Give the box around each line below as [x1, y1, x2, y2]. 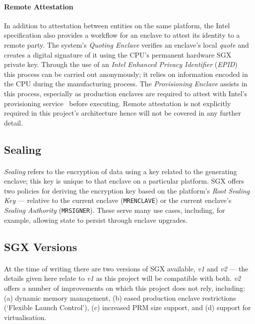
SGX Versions [4, 239, 77, 254]
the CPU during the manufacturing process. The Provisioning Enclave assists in [4, 78, 248, 89]
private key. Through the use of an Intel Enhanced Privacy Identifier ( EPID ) [4, 59, 238, 69]
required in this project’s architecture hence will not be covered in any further [4, 108, 241, 118]
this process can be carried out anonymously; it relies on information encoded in [4, 68, 248, 79]
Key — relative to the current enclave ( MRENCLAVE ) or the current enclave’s [4, 195, 232, 205]
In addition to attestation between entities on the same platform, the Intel [4, 20, 230, 30]
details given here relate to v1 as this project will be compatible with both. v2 [4, 273, 241, 283]
